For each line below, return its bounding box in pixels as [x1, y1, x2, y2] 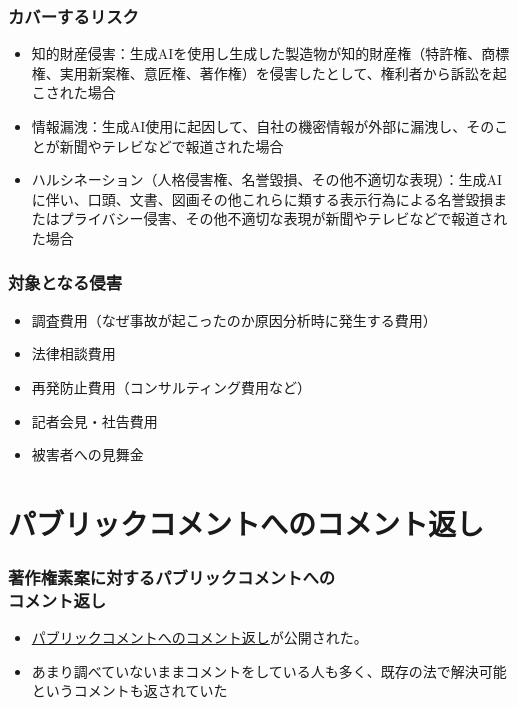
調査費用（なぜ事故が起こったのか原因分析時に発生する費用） [31, 309, 437, 330]
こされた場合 [31, 82, 116, 103]
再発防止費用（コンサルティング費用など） [31, 376, 311, 397]
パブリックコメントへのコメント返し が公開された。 [31, 627, 368, 648]
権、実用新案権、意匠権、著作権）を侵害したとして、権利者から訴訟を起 [31, 62, 507, 83]
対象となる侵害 [8, 270, 123, 295]
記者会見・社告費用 [31, 410, 158, 431]
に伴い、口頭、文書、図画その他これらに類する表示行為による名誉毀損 [31, 188, 494, 209]
